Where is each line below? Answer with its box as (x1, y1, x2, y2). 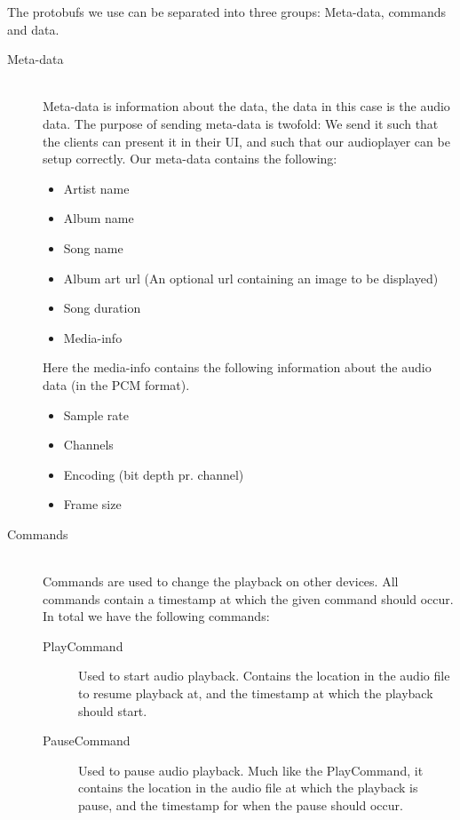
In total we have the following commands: (43, 607, 270, 625)
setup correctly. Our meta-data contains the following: (43, 149, 337, 168)
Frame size (63, 495, 122, 513)
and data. (7, 20, 59, 38)
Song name (63, 238, 123, 257)
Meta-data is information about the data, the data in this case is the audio (43, 97, 450, 115)
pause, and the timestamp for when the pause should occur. (78, 796, 403, 814)
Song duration (63, 299, 141, 317)
